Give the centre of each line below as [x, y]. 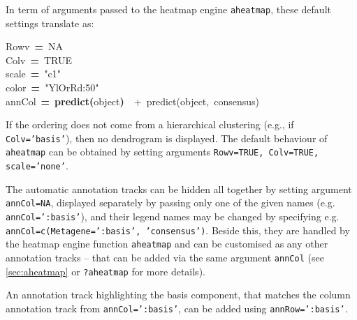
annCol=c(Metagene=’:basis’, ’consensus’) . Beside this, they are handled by [178, 230]
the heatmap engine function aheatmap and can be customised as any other [167, 244]
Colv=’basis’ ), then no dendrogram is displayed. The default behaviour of [167, 138]
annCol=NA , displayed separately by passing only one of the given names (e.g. [170, 203]
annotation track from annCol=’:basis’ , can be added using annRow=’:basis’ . [177, 308]
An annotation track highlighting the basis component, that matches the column [178, 295]
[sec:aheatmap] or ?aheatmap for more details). [105, 271]
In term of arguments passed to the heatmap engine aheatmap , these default [168, 9]
